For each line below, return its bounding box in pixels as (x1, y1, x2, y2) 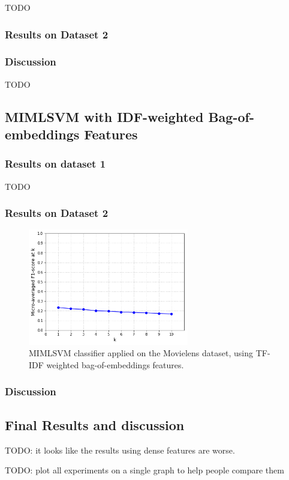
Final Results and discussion (5, 415, 185, 434)
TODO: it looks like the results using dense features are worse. (5, 443, 235, 456)
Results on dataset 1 (5, 156, 106, 171)
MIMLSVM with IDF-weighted (5, 107, 204, 126)
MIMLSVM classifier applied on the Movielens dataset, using (29, 347, 253, 359)
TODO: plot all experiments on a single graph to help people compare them (5, 464, 284, 476)
